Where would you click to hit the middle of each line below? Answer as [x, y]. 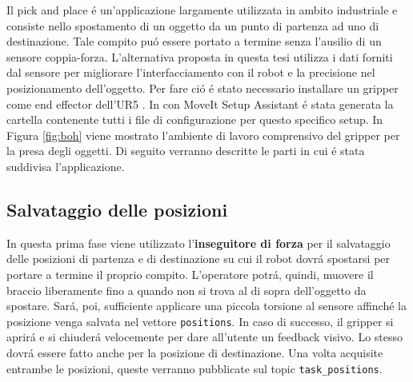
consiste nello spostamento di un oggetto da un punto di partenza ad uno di [193, 25]
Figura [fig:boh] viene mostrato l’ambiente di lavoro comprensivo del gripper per [203, 135]
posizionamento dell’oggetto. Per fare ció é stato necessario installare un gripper [202, 88]
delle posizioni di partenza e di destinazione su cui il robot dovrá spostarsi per [198, 259]
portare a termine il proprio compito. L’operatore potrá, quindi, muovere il [190, 274]
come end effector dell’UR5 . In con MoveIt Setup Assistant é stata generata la [200, 103]
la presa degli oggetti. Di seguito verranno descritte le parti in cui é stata [186, 151]
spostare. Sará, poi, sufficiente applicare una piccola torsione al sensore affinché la [206, 306]
